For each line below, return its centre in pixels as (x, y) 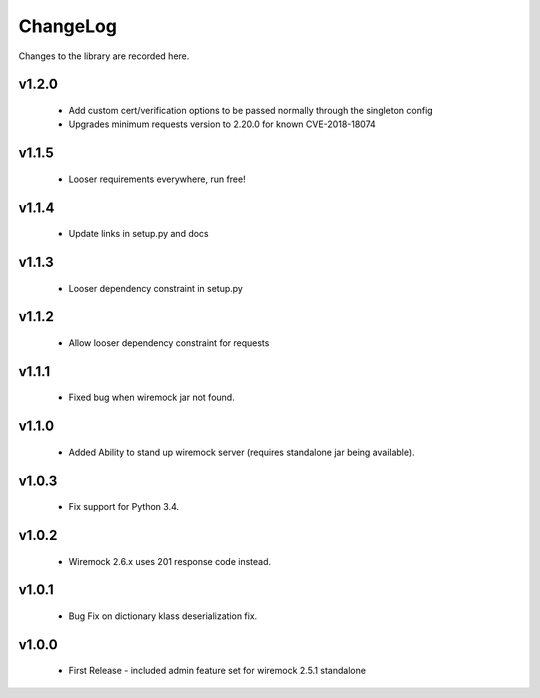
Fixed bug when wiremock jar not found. (151, 397)
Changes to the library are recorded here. (104, 56)
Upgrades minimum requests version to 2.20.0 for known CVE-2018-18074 (222, 124)
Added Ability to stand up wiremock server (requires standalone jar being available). (241, 452)
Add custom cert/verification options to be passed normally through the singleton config (251, 110)
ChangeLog (67, 26)
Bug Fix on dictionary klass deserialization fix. (163, 616)
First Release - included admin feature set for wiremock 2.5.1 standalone (217, 671)
